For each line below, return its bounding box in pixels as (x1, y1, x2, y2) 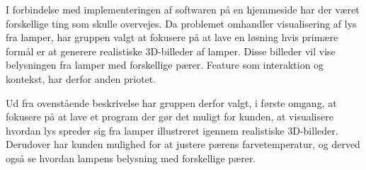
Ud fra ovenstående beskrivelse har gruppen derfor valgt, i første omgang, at (6, 95, 337, 110)
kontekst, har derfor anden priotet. (6, 71, 156, 86)
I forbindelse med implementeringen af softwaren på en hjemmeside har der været (6, 2, 360, 16)
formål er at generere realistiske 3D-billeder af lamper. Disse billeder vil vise (6, 43, 336, 58)
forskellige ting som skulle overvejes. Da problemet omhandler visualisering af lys (6, 16, 357, 30)
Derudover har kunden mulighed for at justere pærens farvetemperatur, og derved (6, 137, 360, 152)
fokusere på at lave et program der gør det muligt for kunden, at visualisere (6, 109, 333, 124)
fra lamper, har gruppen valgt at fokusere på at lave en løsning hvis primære (6, 30, 338, 45)
